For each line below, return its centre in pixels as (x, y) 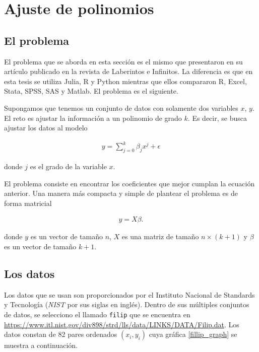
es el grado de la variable (68, 166)
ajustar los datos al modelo (46, 128)
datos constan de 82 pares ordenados (61, 334)
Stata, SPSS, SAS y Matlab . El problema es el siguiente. (91, 91)
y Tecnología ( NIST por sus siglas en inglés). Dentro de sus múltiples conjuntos (127, 304)
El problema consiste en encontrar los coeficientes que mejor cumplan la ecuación (129, 183)
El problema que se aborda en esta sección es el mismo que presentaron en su (123, 61)
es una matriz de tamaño (160, 236)
